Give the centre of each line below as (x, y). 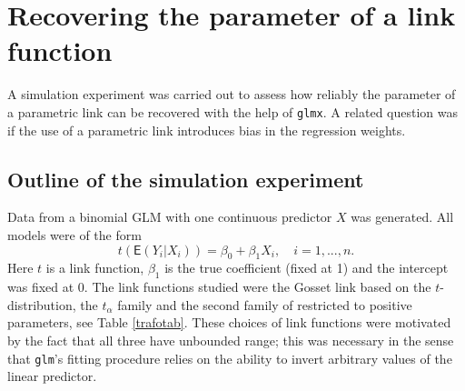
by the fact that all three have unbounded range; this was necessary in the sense (231, 340)
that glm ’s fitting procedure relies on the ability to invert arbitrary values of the (230, 358)
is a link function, (95, 268)
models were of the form (74, 234)
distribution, (42, 304)
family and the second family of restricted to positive (265, 304)
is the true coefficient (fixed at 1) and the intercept (307, 268)
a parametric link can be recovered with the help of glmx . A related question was (233, 111)
